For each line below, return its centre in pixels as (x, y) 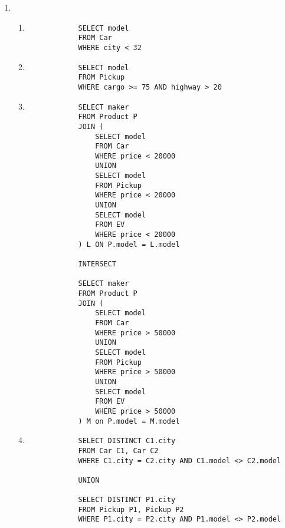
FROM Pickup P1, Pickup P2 (131, 509)
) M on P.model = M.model (129, 421)
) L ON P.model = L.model (129, 244)
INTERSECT (97, 264)
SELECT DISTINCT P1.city (127, 500)
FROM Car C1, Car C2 (118, 451)
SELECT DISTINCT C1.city (127, 441)
